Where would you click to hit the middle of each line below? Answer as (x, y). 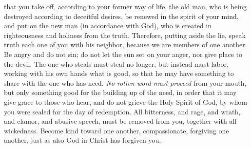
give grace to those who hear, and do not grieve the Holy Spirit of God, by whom (125, 102)
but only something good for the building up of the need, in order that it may (120, 92)
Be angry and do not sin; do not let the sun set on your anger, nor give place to (123, 54)
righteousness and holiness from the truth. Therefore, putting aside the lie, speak (125, 35)
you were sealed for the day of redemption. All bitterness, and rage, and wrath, (122, 111)
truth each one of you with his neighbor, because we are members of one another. (125, 45)
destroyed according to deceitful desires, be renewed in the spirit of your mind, (121, 16)
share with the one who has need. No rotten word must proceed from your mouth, (125, 83)
